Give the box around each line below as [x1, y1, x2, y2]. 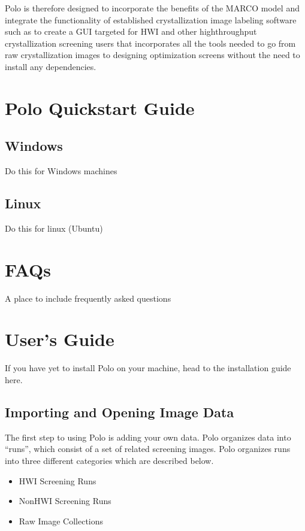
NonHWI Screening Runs [19, 494, 111, 507]
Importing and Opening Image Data [5, 402, 234, 421]
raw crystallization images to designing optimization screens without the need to [5, 48, 300, 61]
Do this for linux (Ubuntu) [5, 221, 103, 234]
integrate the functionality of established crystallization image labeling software [5, 13, 297, 26]
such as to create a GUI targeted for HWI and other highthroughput [5, 25, 257, 38]
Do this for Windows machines [5, 165, 117, 177]
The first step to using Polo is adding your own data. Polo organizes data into [5, 430, 291, 443]
